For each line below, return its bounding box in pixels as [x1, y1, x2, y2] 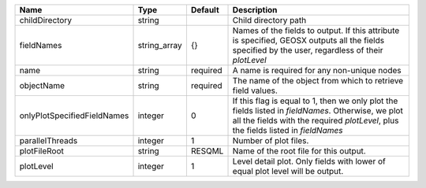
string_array [137, 40, 182, 50]
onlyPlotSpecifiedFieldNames [19, 110, 129, 121]
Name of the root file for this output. [232, 146, 366, 157]
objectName [19, 80, 65, 90]
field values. [232, 85, 278, 96]
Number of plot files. [232, 135, 309, 146]
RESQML [190, 146, 224, 157]
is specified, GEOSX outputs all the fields [232, 35, 385, 46]
